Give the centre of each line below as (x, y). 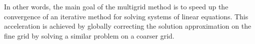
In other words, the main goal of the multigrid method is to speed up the (116, 6)
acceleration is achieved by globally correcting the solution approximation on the (128, 26)
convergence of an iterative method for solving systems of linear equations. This (126, 16)
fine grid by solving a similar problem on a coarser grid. (89, 35)
